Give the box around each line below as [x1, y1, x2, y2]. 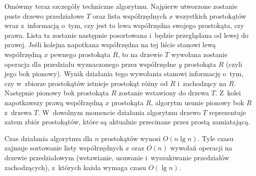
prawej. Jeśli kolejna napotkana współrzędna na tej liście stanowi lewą [4, 39, 216, 50]
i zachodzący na [177, 78, 227, 88]
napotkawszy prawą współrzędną [4, 97, 103, 107]
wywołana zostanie [171, 49, 228, 59]
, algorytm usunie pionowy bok [151, 97, 244, 107]
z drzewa [4, 107, 32, 117]
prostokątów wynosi [101, 133, 161, 143]
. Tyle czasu [198, 133, 234, 143]
